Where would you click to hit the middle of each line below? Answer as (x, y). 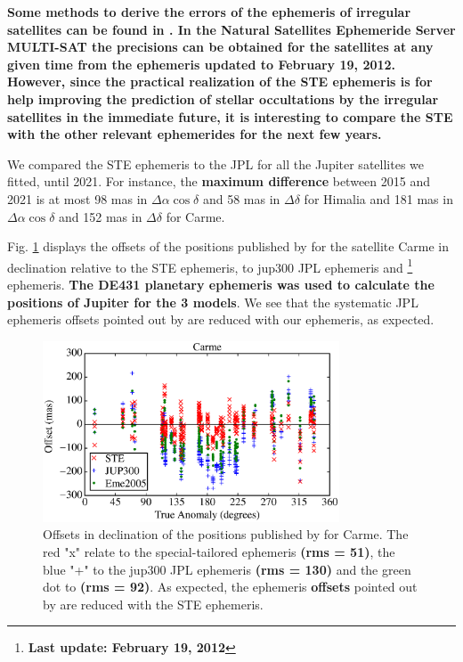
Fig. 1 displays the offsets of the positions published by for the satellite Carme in (228, 246)
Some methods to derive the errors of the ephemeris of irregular (209, 12)
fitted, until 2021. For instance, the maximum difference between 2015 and (219, 181)
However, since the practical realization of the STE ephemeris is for (220, 82)
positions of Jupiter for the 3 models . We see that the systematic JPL (213, 302)
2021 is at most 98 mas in (77, 198)
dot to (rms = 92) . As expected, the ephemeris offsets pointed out (230, 587)
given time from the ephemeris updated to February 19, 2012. (202, 64)
